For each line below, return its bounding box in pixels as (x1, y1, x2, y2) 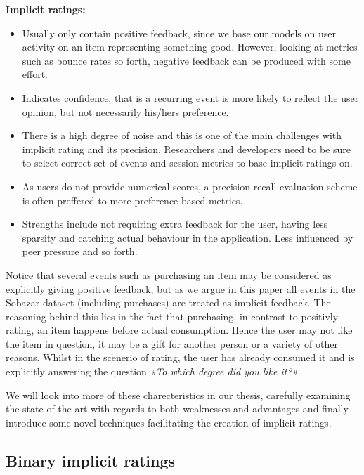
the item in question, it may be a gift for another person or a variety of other (6, 336, 338, 351)
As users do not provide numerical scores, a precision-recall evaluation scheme (22, 178, 358, 193)
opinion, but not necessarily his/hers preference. (22, 104, 229, 119)
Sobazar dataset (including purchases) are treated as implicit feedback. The (6, 295, 331, 310)
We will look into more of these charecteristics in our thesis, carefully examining (6, 387, 351, 402)
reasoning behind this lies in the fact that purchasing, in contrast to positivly (6, 308, 339, 323)
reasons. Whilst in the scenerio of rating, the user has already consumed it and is (6, 350, 355, 365)
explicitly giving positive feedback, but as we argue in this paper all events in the (6, 281, 356, 296)
